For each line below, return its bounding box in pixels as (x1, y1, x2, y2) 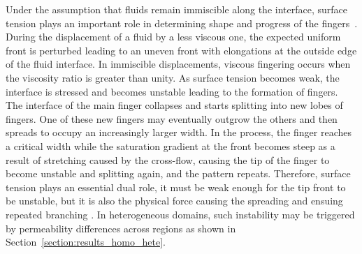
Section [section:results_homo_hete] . (6, 234, 166, 249)
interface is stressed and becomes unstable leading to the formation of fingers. (6, 84, 338, 98)
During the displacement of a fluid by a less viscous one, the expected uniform (6, 29, 341, 44)
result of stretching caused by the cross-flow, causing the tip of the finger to (6, 152, 330, 167)
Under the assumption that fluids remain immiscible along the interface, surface (6, 2, 347, 16)
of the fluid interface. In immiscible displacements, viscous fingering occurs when (6, 57, 351, 71)
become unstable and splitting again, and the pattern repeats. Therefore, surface (6, 166, 351, 181)
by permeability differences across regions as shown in (6, 221, 236, 235)
